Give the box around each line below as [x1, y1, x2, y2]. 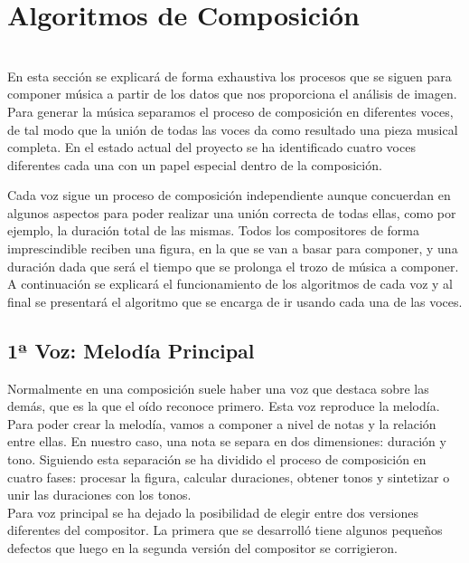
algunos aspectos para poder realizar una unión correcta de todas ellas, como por [7, 203, 456, 222]
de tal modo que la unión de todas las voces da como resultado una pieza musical [7, 119, 458, 138]
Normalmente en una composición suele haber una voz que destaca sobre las [7, 378, 429, 397]
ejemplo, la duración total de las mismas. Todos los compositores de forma [7, 221, 420, 240]
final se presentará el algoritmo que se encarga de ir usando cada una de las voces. [7, 291, 463, 310]
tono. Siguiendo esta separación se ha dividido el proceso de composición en [7, 450, 427, 469]
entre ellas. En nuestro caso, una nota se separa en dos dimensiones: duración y [7, 432, 446, 451]
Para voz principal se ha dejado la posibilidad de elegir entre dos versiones [7, 502, 418, 521]
